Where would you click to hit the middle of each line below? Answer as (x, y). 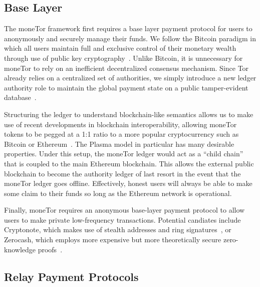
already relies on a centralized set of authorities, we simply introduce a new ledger (130, 78)
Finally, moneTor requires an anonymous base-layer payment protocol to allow (124, 210)
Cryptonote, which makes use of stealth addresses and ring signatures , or (118, 229)
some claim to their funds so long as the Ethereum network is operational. (118, 193)
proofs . (50, 249)
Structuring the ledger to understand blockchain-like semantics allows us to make (129, 114)
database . (20, 97)
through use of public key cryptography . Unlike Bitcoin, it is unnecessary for (123, 58)
